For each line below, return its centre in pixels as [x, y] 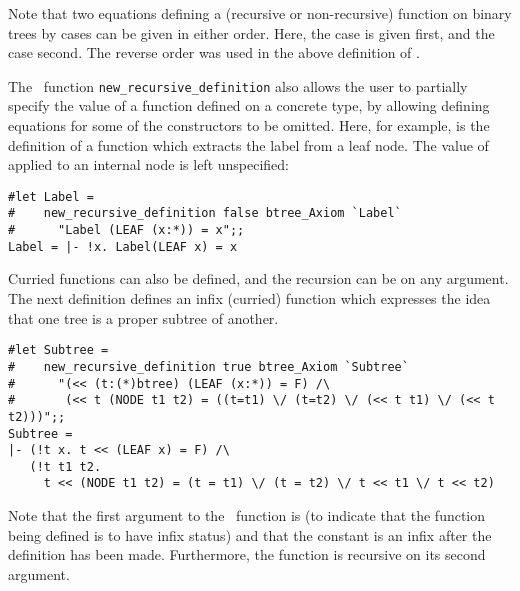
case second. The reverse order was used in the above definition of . [214, 52]
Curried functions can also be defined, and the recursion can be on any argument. [258, 278]
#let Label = [51, 196]
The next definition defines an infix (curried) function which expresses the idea [249, 298]
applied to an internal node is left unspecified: [149, 164]
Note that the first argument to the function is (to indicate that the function [247, 515]
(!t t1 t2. [65, 466]
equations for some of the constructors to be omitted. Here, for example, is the [249, 125]
